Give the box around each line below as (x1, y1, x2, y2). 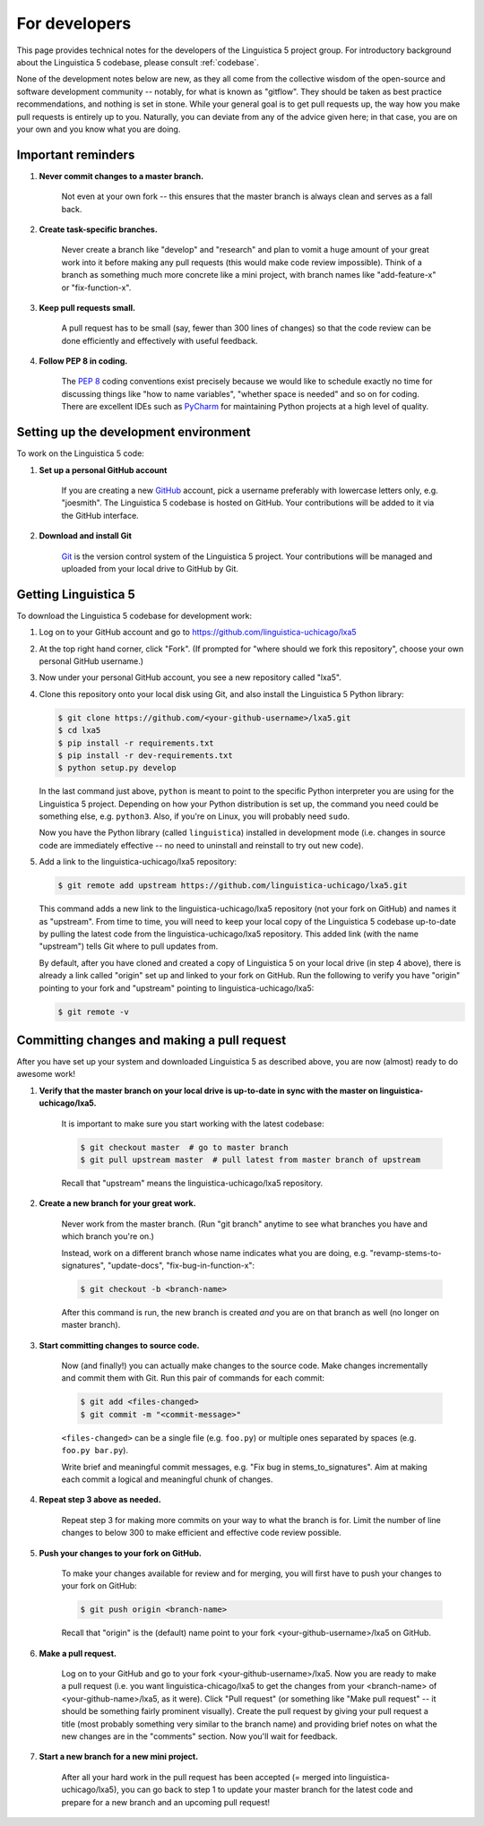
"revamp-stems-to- (369, 1247, 443, 1258)
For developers (16, 13, 132, 33)
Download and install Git (39, 530, 132, 541)
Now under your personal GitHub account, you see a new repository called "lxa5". (39, 672, 342, 683)
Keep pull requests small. (39, 302, 136, 313)
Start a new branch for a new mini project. (39, 1752, 199, 1762)
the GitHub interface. (61, 510, 139, 521)
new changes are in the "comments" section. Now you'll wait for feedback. (61, 1731, 338, 1742)
